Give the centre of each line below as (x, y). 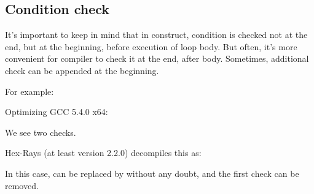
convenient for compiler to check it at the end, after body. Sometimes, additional (157, 58)
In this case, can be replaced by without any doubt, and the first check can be (152, 173)
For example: (29, 91)
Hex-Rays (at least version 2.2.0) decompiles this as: (103, 153)
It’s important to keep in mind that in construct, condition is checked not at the (156, 35)
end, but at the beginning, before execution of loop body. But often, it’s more (151, 46)
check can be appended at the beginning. (82, 70)
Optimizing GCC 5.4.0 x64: (57, 112)
